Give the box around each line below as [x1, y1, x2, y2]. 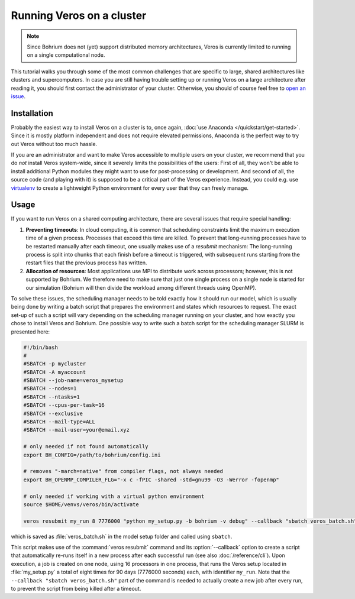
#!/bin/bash [23, 344, 59, 351]
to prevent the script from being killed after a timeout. [11, 585, 141, 592]
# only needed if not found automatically [23, 443, 149, 450]
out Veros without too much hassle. [11, 140, 98, 147]
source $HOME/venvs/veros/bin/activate [23, 501, 139, 508]
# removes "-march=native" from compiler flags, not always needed [23, 468, 224, 475]
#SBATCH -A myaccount [23, 368, 86, 375]
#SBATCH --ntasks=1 [23, 393, 80, 400]
